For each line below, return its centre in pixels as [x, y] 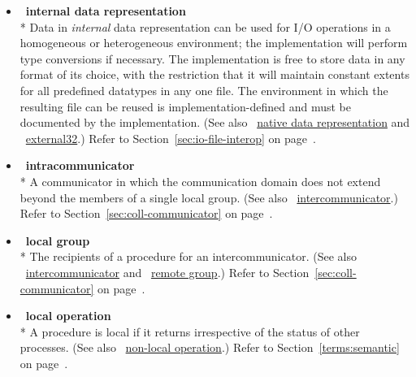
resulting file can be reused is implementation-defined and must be [185, 106]
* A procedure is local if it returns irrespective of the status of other [190, 331]
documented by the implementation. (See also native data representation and [215, 122]
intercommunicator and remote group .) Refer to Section [167, 272]
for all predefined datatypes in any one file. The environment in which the [204, 90]
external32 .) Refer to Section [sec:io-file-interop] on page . [171, 138]
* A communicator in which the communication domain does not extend [200, 181]
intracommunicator [80, 165]
